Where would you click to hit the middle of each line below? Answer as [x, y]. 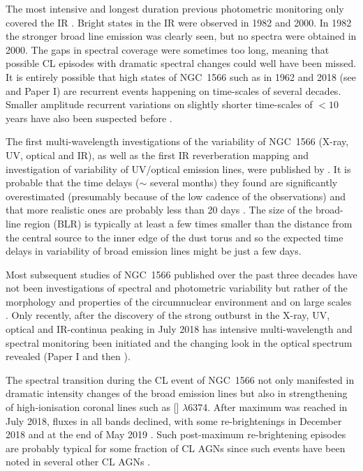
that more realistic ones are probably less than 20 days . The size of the [159, 210]
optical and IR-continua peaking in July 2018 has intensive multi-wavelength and [179, 329]
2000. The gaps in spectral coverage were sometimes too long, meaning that [168, 49]
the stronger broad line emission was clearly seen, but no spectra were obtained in [181, 36]
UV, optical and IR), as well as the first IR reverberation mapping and [157, 155]
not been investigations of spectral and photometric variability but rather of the [177, 288]
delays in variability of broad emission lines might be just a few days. [154, 251]
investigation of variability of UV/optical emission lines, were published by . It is [178, 169]
